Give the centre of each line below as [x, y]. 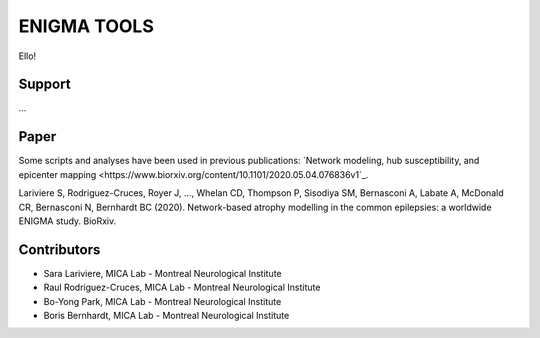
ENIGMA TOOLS [86, 26]
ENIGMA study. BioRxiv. [67, 221]
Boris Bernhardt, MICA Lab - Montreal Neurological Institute [166, 315]
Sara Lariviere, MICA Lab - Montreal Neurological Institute [162, 273]
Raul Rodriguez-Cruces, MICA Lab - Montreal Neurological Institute [182, 287]
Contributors [59, 249]
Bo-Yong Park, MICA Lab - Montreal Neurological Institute [162, 301]
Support [44, 84]
